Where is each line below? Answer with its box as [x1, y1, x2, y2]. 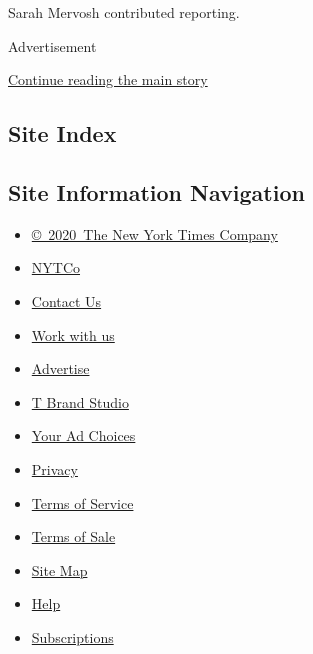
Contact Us [31, 290, 102, 311]
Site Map [31, 559, 88, 580]
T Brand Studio [31, 391, 129, 412]
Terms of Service [31, 492, 134, 513]
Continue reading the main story [8, 69, 208, 90]
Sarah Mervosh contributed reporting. [8, 2, 240, 22]
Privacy [31, 458, 78, 479]
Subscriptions [31, 626, 114, 647]
